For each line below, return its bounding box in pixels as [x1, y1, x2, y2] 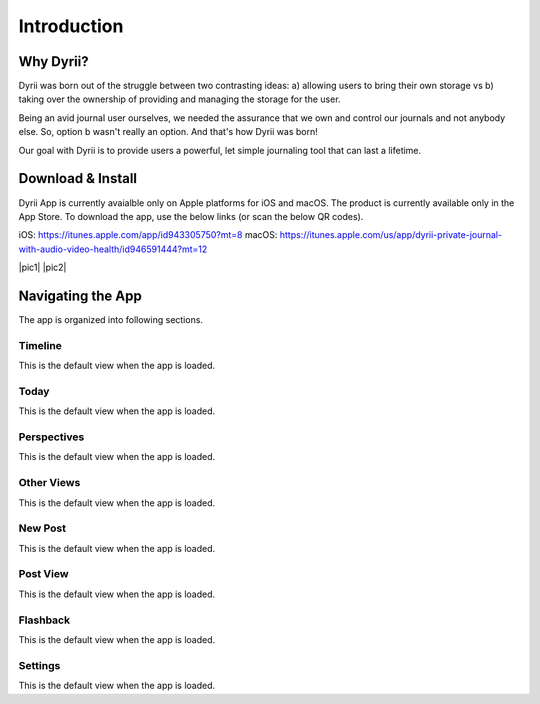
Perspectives [18, 430, 85, 444]
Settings [18, 658, 61, 672]
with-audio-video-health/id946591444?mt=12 [18, 243, 208, 255]
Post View [18, 567, 69, 581]
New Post [18, 521, 67, 535]
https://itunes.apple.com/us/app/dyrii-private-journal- [279, 229, 503, 241]
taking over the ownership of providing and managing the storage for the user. [18, 93, 341, 105]
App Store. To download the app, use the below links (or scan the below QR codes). [18, 210, 364, 222]
